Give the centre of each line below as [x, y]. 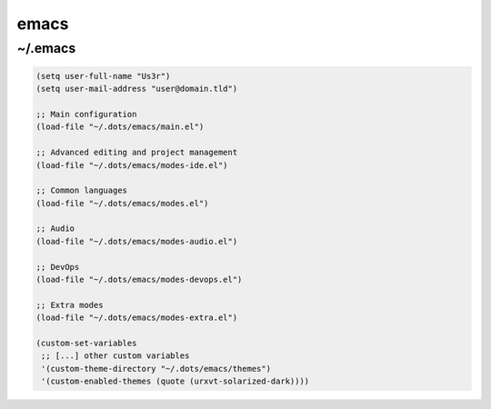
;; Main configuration [86, 114]
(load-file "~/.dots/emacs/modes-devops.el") [139, 280]
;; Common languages [81, 190]
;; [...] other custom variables [115, 356]
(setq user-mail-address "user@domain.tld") [137, 89]
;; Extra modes [70, 305]
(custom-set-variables [86, 343]
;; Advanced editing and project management [137, 153]
